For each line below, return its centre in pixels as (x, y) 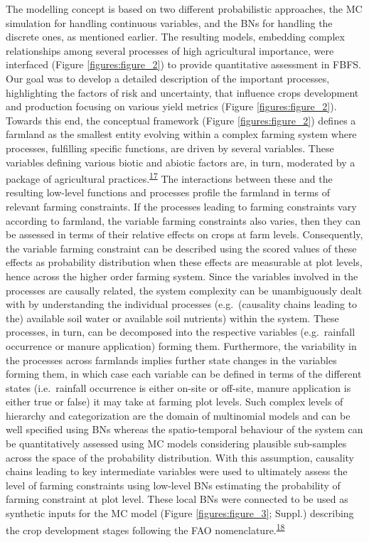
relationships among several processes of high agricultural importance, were (170, 50)
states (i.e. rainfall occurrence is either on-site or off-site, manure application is (178, 387)
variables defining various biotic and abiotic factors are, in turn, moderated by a (181, 162)
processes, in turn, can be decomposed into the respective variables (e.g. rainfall (181, 332)
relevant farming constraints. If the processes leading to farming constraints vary (181, 206)
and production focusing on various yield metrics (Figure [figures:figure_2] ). (171, 106)
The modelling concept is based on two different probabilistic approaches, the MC (184, 9)
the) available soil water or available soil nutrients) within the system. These (172, 318)
